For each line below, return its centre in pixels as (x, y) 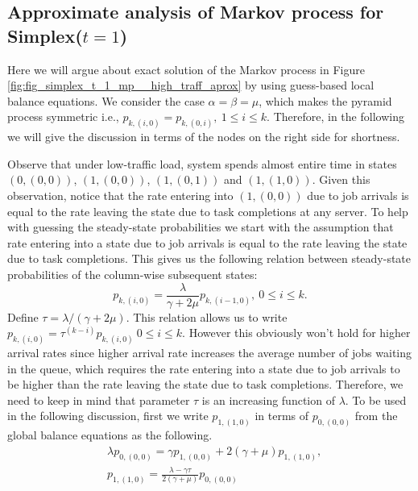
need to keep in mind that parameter (99, 399)
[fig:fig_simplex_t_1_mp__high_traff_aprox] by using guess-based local (191, 85)
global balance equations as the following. (110, 435)
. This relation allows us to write (207, 316)
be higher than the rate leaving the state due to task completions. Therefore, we (205, 384)
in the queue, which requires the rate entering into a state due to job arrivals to (204, 368)
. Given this (341, 179)
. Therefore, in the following (335, 117)
